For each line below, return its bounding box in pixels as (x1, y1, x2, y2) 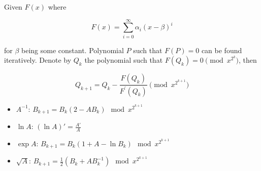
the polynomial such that (84, 55, 163, 65)
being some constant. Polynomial (21, 45, 124, 55)
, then (239, 55, 257, 65)
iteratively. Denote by (4, 55, 72, 65)
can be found (201, 45, 242, 55)
